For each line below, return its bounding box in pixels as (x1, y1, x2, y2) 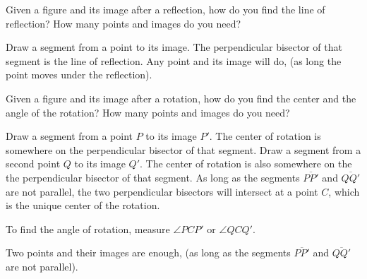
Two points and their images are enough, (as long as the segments (6, 245, 291, 260)
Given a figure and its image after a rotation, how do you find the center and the (6, 90, 356, 105)
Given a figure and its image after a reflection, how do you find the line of (6, 2, 325, 16)
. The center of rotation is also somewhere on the (139, 156, 352, 171)
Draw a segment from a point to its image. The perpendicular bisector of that (6, 40, 342, 54)
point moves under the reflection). (6, 67, 152, 82)
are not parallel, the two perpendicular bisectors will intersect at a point (6, 184, 318, 198)
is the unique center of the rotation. (6, 198, 160, 213)
